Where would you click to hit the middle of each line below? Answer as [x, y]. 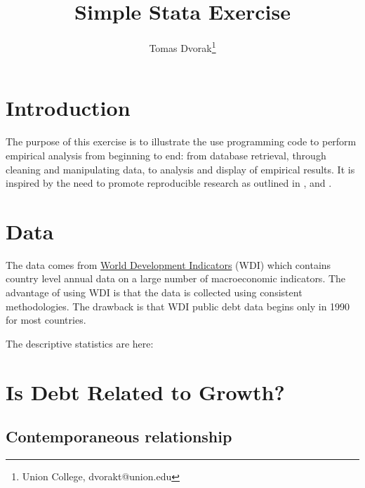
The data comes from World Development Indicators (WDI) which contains [168, 264]
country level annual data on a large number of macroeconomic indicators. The [176, 278]
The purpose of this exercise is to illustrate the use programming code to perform [181, 141]
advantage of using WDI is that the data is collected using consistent [154, 292]
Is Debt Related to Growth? [145, 391]
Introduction [68, 108]
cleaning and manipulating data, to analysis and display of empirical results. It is [180, 169]
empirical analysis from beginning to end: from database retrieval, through [166, 155]
